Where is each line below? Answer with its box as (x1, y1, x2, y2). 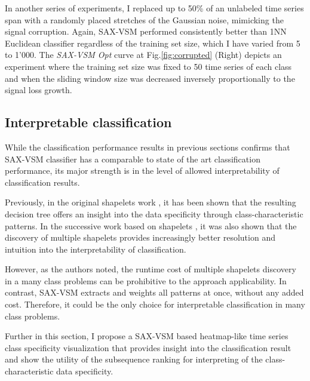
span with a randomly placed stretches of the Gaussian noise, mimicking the (5, 13, 284, 26)
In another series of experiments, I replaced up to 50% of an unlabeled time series (5, 2, 304, 14)
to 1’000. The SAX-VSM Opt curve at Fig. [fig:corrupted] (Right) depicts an (5, 48, 282, 61)
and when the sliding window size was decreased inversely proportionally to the (5, 72, 295, 84)
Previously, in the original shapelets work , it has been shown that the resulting (5, 196, 296, 208)
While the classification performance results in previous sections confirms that (5, 140, 290, 153)
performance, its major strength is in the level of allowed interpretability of (5, 164, 280, 177)
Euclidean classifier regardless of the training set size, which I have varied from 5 (5, 36, 300, 49)
